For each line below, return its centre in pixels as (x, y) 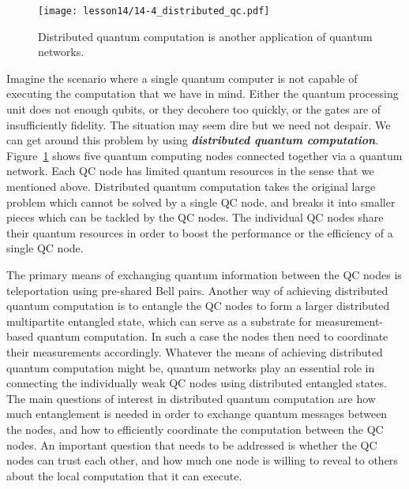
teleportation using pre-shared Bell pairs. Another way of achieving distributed (197, 290)
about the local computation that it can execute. (124, 475)
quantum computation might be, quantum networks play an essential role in (191, 367)
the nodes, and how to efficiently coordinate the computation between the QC (195, 429)
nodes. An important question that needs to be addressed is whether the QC (192, 444)
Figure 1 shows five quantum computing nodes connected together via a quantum (204, 155)
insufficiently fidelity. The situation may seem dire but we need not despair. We (199, 124)
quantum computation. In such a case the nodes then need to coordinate (212, 336)
